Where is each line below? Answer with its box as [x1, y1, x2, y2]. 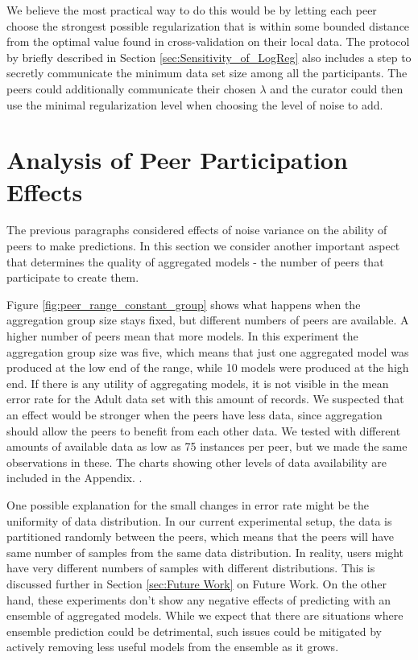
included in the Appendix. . [6, 469, 143, 486]
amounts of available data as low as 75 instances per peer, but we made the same [6, 438, 408, 455]
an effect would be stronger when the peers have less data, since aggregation [6, 406, 383, 423]
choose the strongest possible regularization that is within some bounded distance [6, 17, 410, 34]
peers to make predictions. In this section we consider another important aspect [6, 237, 400, 254]
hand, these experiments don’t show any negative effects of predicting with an [6, 591, 391, 608]
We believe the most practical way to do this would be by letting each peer [6, 2, 377, 18]
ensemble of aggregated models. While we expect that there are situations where [6, 607, 404, 624]
